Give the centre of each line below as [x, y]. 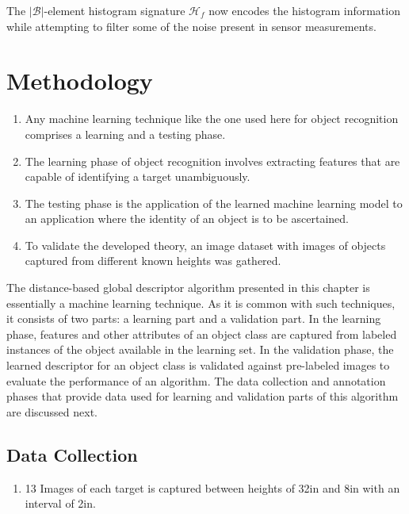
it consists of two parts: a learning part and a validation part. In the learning [194, 318]
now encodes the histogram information [304, 10]
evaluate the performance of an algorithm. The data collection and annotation [196, 380]
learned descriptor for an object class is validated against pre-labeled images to [198, 365]
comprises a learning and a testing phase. [125, 134]
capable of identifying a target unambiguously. [138, 176]
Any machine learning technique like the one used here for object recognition [212, 119]
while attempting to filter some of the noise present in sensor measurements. [191, 26]
